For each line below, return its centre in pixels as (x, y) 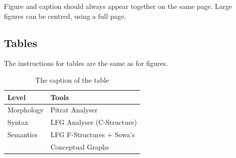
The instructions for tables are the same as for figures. (86, 63)
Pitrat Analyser (74, 110)
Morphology (26, 110)
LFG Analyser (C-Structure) (94, 122)
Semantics (23, 134)
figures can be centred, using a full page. (65, 16)
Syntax (18, 122)
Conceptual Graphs (80, 146)
